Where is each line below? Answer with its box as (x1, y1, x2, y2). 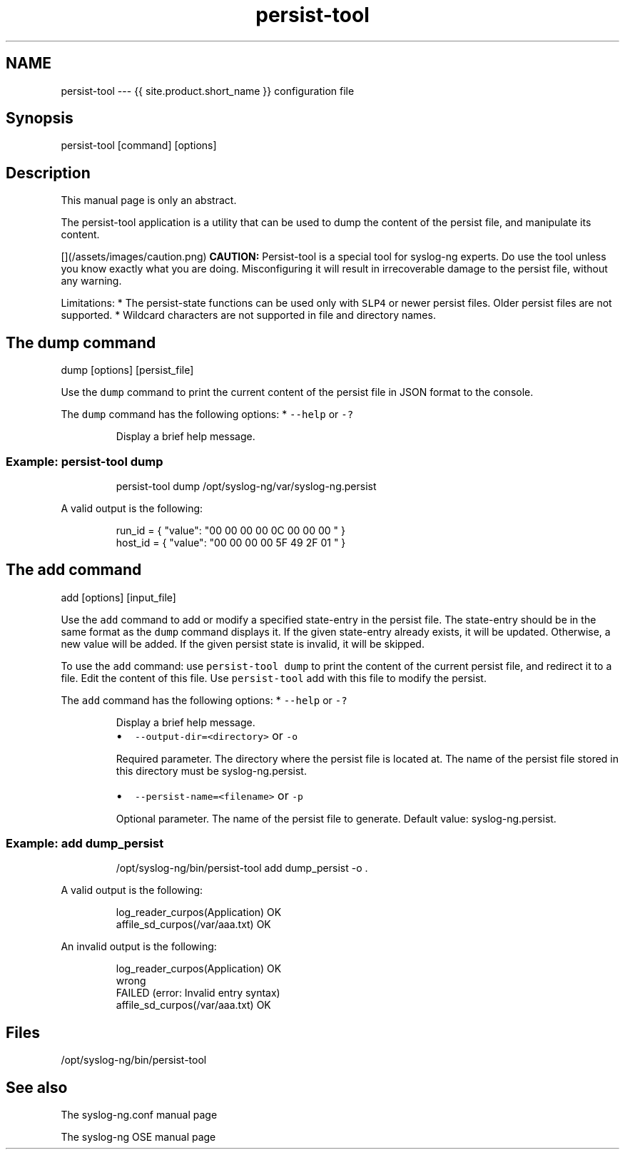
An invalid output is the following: (61, 940, 217, 953)
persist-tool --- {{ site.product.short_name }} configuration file (61, 84, 355, 97)
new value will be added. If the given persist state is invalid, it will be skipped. (61, 637, 425, 650)
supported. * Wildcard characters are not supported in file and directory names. (61, 309, 436, 322)
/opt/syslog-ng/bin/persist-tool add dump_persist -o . (116, 862, 368, 875)
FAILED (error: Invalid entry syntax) (116, 987, 280, 999)
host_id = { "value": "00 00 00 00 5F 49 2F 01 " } (116, 536, 346, 549)
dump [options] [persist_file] (61, 364, 194, 377)
